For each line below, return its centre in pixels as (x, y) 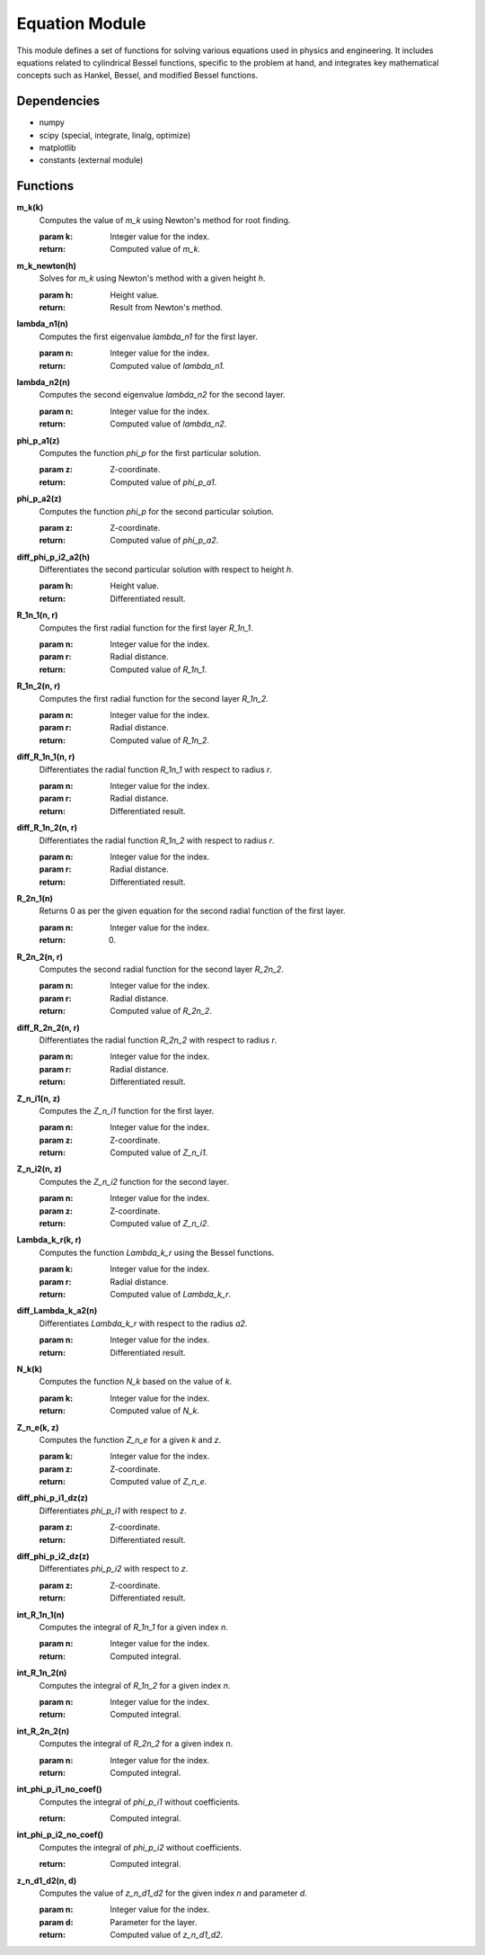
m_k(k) (30, 208)
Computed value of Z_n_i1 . (159, 1152)
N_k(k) (30, 1368)
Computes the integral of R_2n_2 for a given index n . (136, 1744)
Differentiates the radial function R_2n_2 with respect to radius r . (158, 1040)
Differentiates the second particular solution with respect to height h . (166, 569)
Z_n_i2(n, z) (39, 1169)
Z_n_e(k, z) (38, 1427)
